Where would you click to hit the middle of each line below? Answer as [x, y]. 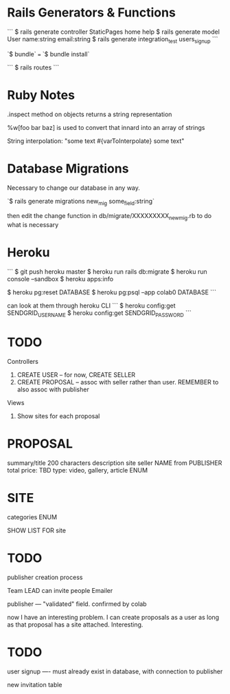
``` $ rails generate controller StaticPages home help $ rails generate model [113, 32]
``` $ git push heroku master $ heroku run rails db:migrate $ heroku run [107, 272]
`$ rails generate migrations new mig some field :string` [81, 202]
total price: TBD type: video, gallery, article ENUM [78, 470]
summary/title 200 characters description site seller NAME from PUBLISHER [115, 463]
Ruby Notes [41, 95]
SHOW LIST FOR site [37, 530]
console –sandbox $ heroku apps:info [60, 279]
